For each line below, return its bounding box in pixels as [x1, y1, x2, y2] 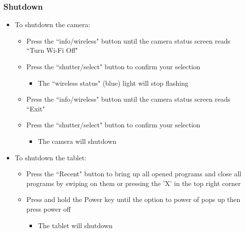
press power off [26, 203, 71, 214]
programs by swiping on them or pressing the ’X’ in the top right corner [26, 178, 241, 188]
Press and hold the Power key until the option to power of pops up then [26, 194, 241, 204]
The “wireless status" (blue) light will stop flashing [38, 77, 189, 88]
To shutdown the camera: [15, 19, 91, 30]
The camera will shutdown [38, 136, 117, 146]
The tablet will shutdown [38, 220, 113, 230]
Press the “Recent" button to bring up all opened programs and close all [26, 169, 242, 179]
